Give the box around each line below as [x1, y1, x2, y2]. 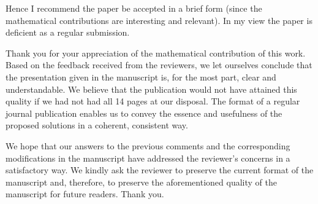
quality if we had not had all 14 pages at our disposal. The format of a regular [6, 95, 300, 108]
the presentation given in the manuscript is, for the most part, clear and [6, 70, 276, 83]
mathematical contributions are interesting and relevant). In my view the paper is [6, 14, 312, 26]
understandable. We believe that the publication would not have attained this [6, 82, 297, 95]
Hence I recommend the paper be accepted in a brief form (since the [6, 2, 262, 14]
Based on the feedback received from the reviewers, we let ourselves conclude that [6, 58, 312, 71]
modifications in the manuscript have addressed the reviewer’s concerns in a [6, 151, 290, 164]
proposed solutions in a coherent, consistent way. [6, 119, 188, 131]
